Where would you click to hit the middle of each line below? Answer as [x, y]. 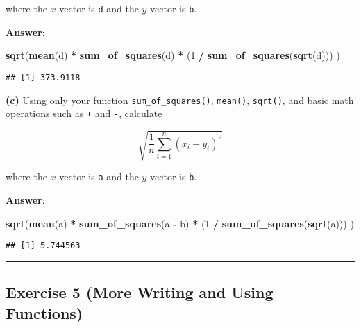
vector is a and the [99, 176]
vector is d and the [99, 8]
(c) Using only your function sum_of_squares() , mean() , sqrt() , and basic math [180, 100]
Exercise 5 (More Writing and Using [140, 292]
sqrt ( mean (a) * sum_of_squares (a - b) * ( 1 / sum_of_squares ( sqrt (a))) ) [180, 223]
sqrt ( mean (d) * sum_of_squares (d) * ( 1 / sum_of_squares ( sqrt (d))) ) [173, 55]
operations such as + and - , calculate [84, 113]
